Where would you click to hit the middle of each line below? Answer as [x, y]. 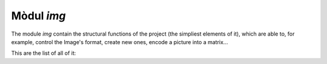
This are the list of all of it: [44, 53]
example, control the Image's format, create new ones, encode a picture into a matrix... [120, 42]
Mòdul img [38, 16]
